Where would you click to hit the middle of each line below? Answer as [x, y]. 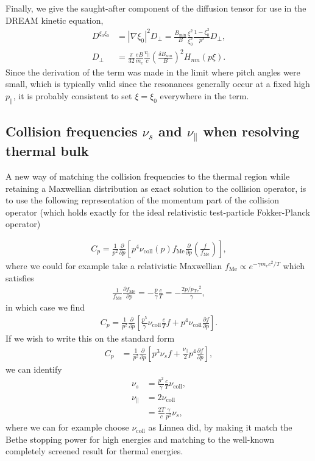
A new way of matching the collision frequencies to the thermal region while [148, 176]
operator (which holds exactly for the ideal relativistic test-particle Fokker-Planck [158, 212]
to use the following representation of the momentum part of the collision [143, 200]
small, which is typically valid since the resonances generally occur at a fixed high [158, 84]
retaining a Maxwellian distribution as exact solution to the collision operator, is [156, 188]
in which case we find [45, 307]
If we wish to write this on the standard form [90, 338]
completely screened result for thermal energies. [94, 451]
